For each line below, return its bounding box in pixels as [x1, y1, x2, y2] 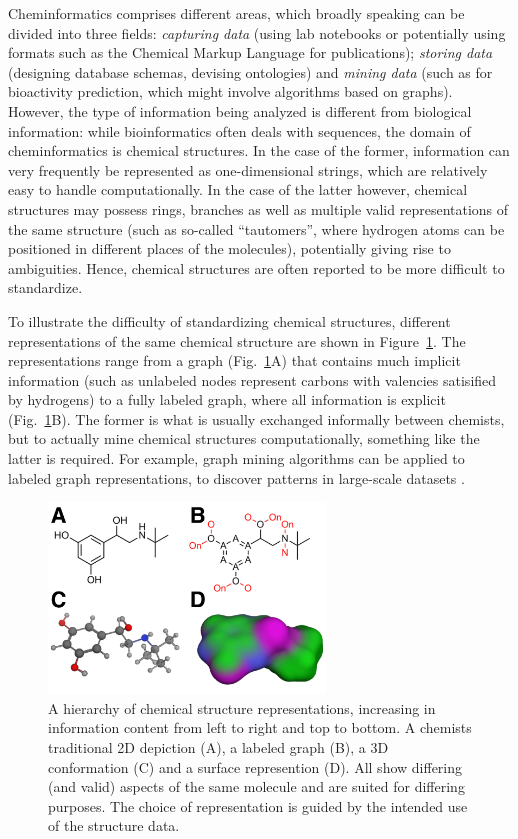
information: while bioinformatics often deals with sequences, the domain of [8, 120, 471, 141]
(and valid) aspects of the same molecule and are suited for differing [48, 776, 465, 797]
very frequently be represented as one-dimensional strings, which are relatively [8, 159, 488, 180]
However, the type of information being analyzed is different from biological [8, 100, 472, 121]
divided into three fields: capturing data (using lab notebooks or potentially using [8, 22, 506, 43]
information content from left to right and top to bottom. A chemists [48, 717, 472, 738]
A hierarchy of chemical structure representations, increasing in [48, 697, 436, 718]
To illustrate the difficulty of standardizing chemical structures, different [8, 310, 451, 331]
